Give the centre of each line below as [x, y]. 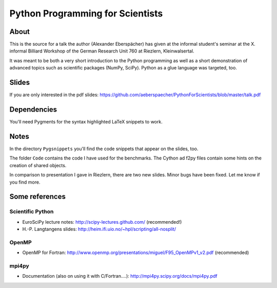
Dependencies [33, 109]
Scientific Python [32, 212]
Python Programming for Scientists [86, 13]
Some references [38, 197]
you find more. [25, 182]
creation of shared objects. [38, 165]
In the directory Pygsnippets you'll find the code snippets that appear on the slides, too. [104, 149]
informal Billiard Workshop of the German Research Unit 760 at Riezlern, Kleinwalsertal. [102, 51]
